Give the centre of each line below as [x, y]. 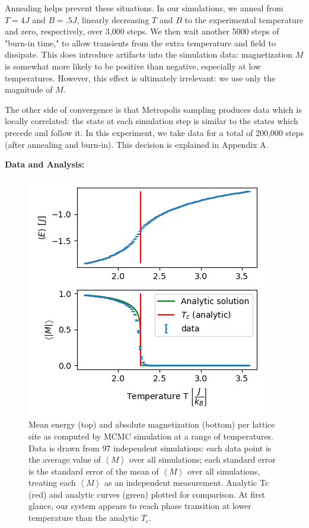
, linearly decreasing [113, 19]
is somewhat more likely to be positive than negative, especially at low [133, 66]
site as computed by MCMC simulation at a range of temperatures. [151, 436]
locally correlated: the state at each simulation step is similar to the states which [152, 121]
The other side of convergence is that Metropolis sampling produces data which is [153, 109]
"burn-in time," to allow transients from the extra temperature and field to [140, 42]
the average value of [65, 459]
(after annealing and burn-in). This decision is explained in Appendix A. [137, 144]
